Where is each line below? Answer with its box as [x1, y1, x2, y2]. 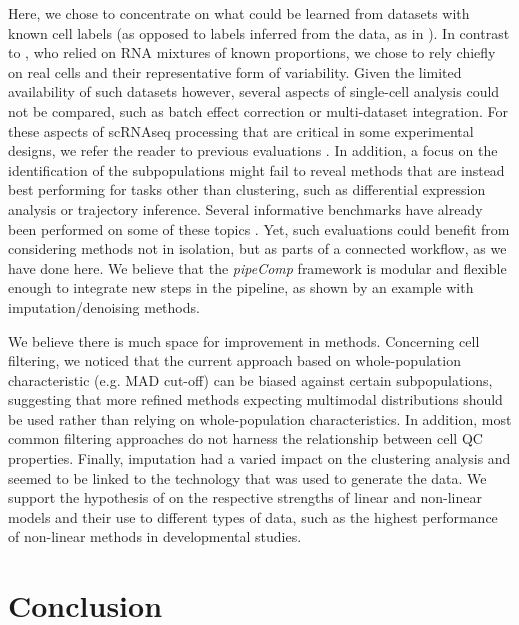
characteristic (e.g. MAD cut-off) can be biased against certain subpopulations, [8, 369, 493, 390]
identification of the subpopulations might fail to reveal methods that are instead [8, 159, 505, 180]
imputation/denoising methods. [8, 296, 200, 317]
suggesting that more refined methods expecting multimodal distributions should [8, 389, 503, 410]
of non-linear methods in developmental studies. [8, 526, 302, 547]
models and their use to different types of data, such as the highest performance [8, 506, 498, 527]
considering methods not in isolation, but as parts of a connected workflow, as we [8, 238, 507, 259]
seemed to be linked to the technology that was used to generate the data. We [8, 467, 487, 488]
